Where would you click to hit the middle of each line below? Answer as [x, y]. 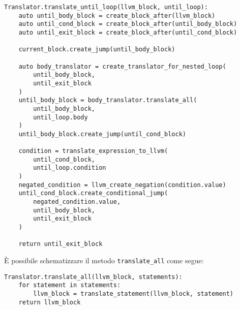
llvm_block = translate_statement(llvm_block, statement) [133, 294]
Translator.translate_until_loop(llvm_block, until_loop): [106, 7]
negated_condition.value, [77, 202]
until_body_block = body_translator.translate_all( [108, 100]
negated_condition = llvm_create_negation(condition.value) [122, 185]
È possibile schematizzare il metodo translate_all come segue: [104, 260]
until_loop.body [61, 117]
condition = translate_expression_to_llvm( [93, 151]
